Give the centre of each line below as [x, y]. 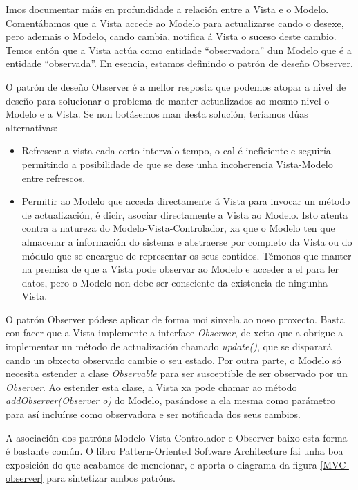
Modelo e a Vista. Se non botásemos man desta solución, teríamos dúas [157, 114]
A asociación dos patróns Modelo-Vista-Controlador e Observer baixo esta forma [177, 437]
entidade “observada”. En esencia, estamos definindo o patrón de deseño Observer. [179, 63]
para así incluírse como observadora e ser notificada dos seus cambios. [153, 414]
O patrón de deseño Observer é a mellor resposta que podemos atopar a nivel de [176, 86]
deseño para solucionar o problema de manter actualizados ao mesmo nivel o [168, 100]
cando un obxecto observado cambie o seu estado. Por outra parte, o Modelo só [173, 360]
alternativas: [32, 127]
